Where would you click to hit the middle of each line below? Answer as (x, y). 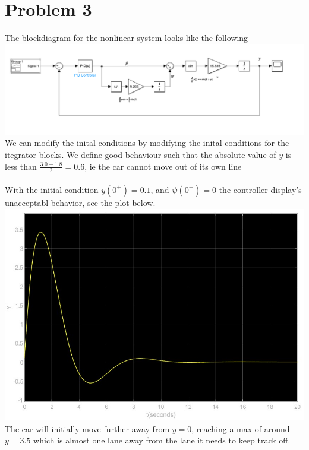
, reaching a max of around (241, 428)
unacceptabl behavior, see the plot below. (80, 202)
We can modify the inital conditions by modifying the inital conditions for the (147, 143)
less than (21, 166)
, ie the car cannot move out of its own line (163, 166)
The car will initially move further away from (87, 428)
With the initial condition (52, 189)
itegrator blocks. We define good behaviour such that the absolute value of (141, 154)
